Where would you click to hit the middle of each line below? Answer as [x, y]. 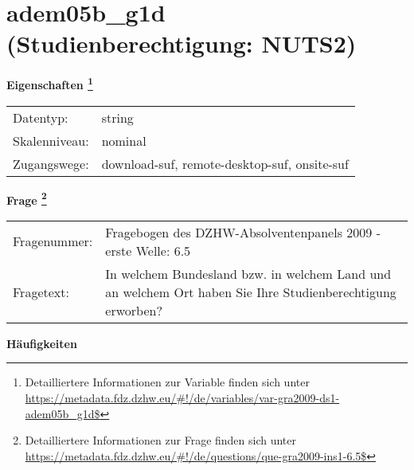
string [117, 117]
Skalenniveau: [51, 140]
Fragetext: [41, 292]
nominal [124, 140]
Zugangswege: [51, 163]
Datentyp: [41, 117]
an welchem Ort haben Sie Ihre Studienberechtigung [251, 292]
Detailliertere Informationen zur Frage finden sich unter [161, 440]
